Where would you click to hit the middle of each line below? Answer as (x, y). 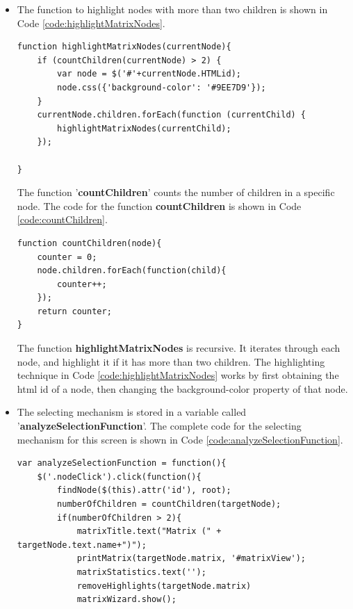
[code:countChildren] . (62, 219)
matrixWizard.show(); (126, 600)
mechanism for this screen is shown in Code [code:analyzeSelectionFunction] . (180, 439)
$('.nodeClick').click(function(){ (119, 477)
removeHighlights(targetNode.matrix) (164, 586)
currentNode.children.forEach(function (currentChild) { (172, 115)
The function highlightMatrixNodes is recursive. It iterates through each (179, 348)
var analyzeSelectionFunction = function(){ (122, 463)
